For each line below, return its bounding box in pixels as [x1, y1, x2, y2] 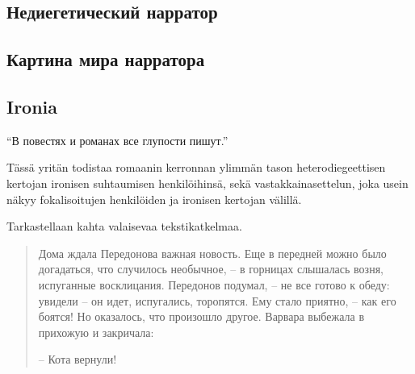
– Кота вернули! [38, 351, 117, 368]
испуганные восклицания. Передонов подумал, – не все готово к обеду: [38, 276, 390, 293]
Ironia [6, 93, 58, 118]
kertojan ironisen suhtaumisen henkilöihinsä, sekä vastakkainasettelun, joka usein [6, 174, 409, 191]
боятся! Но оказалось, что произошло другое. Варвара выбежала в [38, 308, 365, 325]
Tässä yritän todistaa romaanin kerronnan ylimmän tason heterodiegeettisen [6, 159, 386, 176]
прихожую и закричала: [38, 323, 154, 340]
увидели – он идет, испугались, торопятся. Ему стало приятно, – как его [38, 292, 396, 309]
